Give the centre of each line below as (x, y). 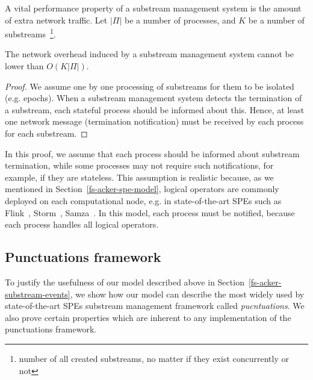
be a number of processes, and (180, 20)
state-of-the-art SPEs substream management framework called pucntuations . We (155, 306)
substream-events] (38, 294)
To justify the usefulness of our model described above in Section (125, 282)
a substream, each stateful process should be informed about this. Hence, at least (155, 109)
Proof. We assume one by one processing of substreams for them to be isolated (150, 86)
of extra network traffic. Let (56, 20)
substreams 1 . (30, 33)
